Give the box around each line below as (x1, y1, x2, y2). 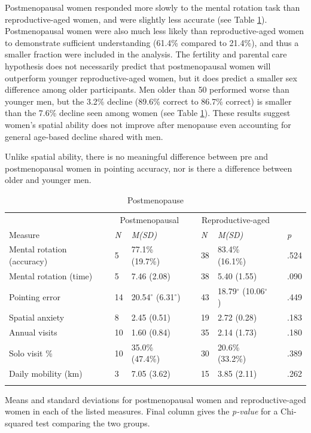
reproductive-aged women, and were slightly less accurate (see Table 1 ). (5, 13, 267, 25)
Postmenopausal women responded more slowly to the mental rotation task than (5, 1, 300, 13)
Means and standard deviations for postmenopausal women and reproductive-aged (5, 393, 306, 405)
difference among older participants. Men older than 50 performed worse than (5, 83, 289, 96)
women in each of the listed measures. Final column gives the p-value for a (5, 405, 278, 417)
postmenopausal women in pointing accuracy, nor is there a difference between (5, 161, 292, 174)
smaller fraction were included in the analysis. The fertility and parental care (5, 48, 287, 60)
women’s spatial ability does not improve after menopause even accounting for (5, 118, 291, 130)
